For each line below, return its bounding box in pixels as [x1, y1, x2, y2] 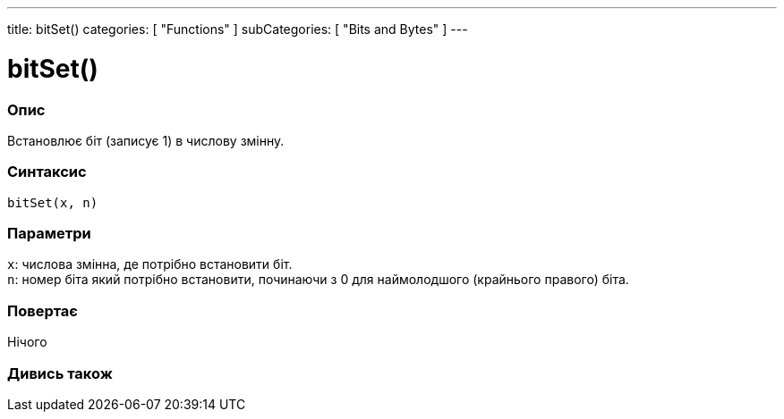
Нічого [7, 334, 47, 350]
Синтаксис [7, 163, 87, 181]
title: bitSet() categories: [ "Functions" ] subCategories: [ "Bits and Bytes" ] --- [7, 21, 468, 37]
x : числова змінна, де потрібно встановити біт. [7, 256, 293, 272]
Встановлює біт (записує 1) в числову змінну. [7, 132, 285, 148]
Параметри [7, 224, 91, 242]
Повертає [7, 301, 78, 320]
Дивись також [7, 364, 113, 382]
